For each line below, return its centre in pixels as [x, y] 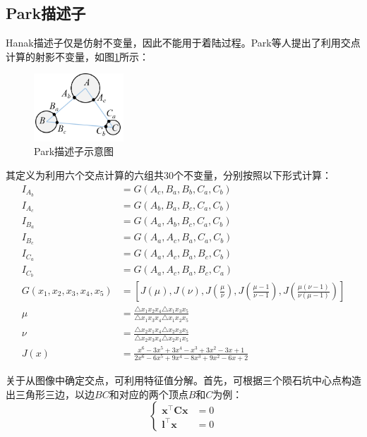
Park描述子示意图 [74, 151]
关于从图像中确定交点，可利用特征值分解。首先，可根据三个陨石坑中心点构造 [183, 380]
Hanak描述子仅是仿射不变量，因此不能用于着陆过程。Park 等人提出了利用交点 [183, 43]
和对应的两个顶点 [149, 394]
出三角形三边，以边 [50, 394]
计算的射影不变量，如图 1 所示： [77, 56]
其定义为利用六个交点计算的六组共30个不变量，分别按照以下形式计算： [169, 175]
